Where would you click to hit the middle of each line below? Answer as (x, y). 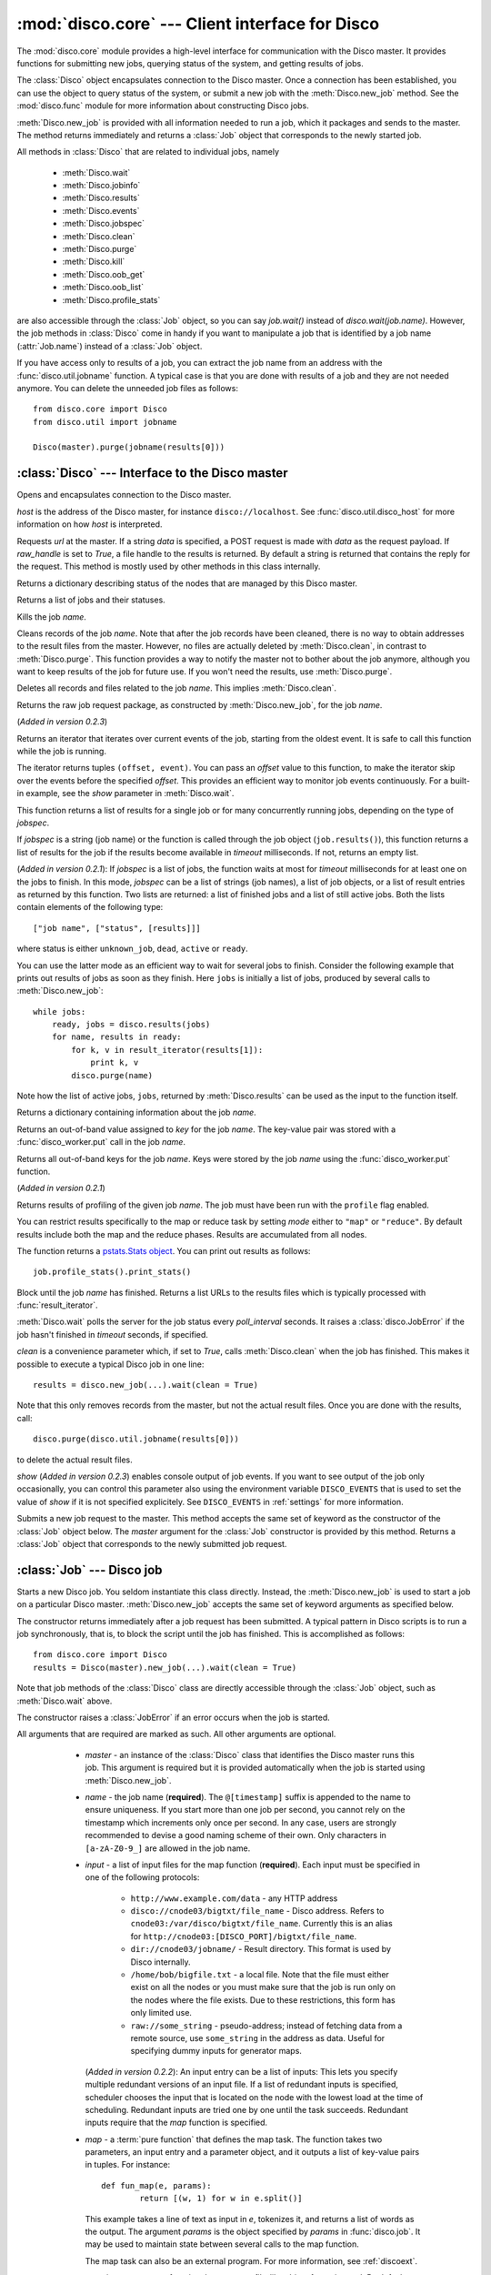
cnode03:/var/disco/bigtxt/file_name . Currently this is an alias (261, 1924)
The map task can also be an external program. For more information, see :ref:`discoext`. (251, 2260)
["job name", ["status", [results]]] (117, 928)
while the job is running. (61, 752)
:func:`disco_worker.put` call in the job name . (101, 1142)
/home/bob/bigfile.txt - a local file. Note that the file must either (260, 1975)
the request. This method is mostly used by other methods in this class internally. (169, 566)
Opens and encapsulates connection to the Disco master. (124, 495)
